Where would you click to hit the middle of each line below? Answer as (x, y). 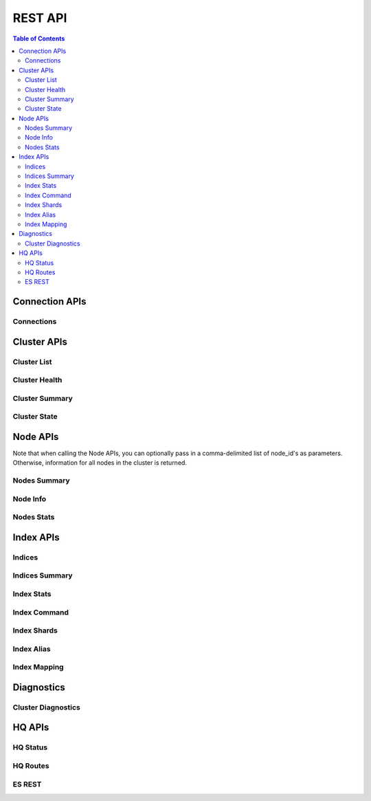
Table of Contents (39, 39)
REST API (40, 18)
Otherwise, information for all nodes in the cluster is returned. (100, 463)
